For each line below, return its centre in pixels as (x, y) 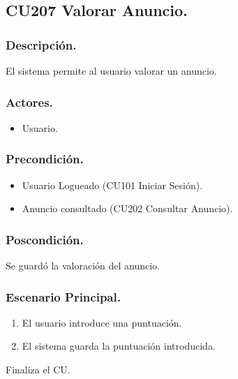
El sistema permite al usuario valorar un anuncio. (111, 70)
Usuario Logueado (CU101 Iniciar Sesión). (112, 185)
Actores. (29, 102)
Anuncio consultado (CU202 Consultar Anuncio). (127, 208)
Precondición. (45, 159)
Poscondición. (45, 239)
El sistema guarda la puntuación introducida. (119, 346)
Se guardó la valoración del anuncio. (83, 266)
